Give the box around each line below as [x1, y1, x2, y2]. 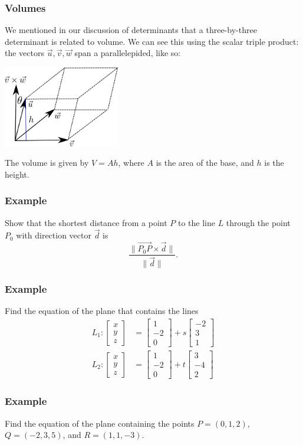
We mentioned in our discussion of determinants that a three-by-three [5, 24, 257, 36]
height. [5, 168, 29, 180]
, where [118, 156, 144, 169]
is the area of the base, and [156, 156, 254, 169]
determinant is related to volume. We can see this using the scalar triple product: [5, 35, 299, 47]
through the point [226, 216, 291, 228]
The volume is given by [5, 156, 89, 169]
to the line [177, 216, 215, 228]
